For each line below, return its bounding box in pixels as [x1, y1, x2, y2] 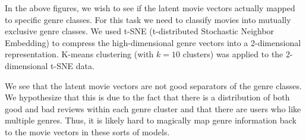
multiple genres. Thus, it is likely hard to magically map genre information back [5, 114, 296, 126]
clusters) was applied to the [182, 48, 283, 60]
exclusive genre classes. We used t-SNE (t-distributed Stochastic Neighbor [5, 25, 275, 37]
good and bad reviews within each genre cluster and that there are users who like [5, 102, 301, 115]
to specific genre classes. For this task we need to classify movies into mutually [5, 13, 291, 25]
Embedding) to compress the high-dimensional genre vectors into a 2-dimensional [5, 36, 301, 48]
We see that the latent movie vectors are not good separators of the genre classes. [5, 79, 302, 92]
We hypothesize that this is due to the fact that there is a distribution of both [5, 91, 290, 103]
